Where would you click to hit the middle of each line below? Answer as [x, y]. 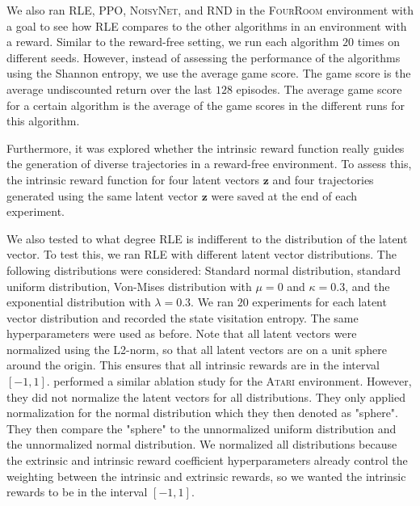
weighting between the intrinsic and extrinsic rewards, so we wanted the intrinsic [206, 476]
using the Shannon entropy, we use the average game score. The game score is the [209, 73]
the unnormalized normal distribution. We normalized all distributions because [202, 444]
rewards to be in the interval [77, 492]
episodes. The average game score [319, 89]
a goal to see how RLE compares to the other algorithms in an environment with [207, 25]
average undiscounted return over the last [109, 89]
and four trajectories [323, 179]
